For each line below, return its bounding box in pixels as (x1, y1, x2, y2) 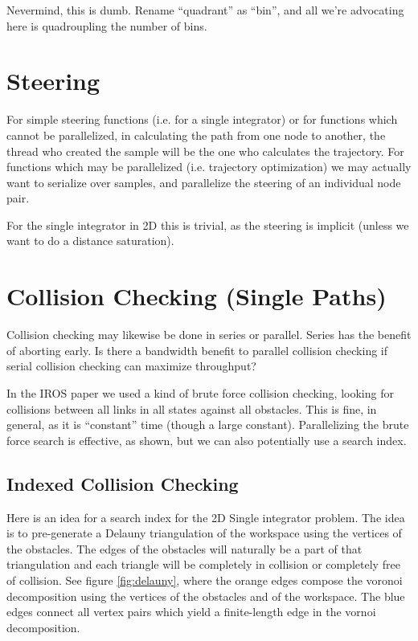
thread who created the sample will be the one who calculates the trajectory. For (6, 142, 404, 159)
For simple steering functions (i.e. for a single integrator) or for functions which (6, 111, 398, 128)
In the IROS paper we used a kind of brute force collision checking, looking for (6, 384, 394, 401)
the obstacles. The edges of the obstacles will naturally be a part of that (6, 540, 363, 557)
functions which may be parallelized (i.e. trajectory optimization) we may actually (6, 158, 412, 175)
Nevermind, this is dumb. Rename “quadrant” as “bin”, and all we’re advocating (6, 2, 404, 18)
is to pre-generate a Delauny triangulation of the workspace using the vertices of (6, 525, 402, 541)
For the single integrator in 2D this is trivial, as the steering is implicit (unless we (6, 216, 409, 233)
